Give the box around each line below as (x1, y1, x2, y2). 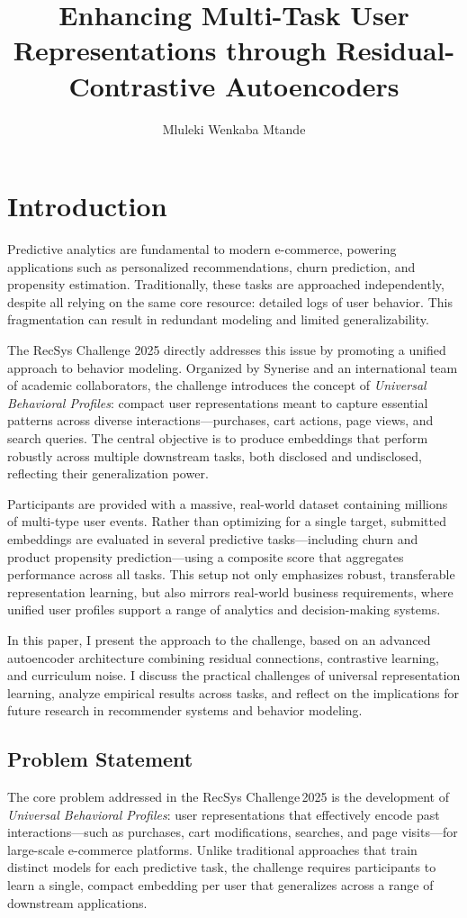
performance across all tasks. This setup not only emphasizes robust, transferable (7, 565, 455, 584)
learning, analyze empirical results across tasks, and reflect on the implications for (7, 683, 460, 702)
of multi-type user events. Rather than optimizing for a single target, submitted (7, 512, 446, 531)
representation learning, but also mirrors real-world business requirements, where (7, 582, 454, 601)
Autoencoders (225, 67, 400, 104)
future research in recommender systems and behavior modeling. (7, 701, 363, 720)
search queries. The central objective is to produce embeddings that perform (7, 428, 428, 447)
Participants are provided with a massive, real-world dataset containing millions (7, 494, 448, 513)
